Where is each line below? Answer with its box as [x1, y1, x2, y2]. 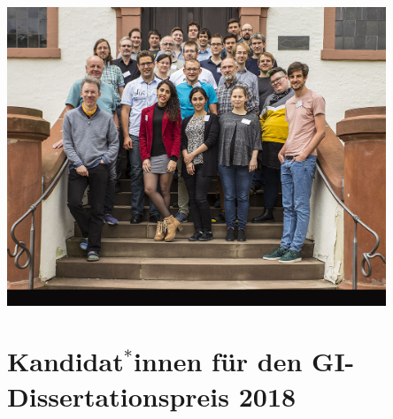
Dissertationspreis [7, 377, 229, 414]
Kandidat [7, 343, 124, 379]
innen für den [134, 343, 303, 379]
